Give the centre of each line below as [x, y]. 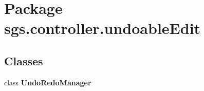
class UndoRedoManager [48, 82]
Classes [24, 60]
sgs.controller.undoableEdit [103, 28]
